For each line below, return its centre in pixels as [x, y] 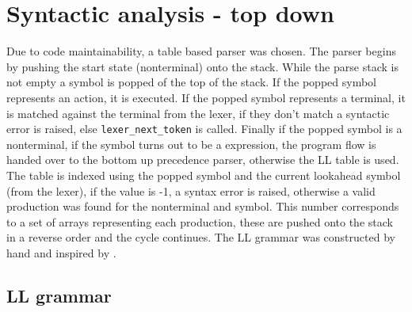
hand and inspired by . [61, 252]
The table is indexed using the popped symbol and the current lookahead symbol [204, 175]
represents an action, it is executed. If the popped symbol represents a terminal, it [206, 97]
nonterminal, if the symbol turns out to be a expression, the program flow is [191, 144]
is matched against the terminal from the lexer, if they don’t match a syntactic [198, 113]
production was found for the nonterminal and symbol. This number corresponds [203, 206]
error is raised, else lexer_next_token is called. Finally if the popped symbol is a [204, 129]
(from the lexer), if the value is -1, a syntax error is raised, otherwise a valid [191, 190]
